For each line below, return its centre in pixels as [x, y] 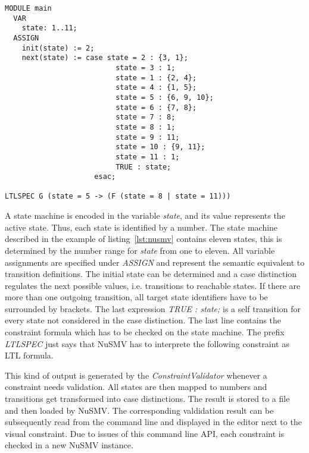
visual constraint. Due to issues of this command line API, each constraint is [145, 433]
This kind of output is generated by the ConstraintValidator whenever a [136, 375]
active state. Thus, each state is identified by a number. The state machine [141, 227]
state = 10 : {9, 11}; [160, 147]
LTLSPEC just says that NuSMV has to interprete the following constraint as [147, 343]
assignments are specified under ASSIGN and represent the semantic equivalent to [155, 262]
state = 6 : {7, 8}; [156, 107]
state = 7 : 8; [146, 117]
